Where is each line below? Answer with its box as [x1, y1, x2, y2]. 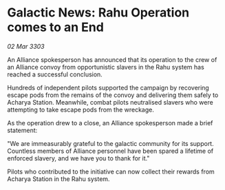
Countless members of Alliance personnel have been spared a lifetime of [7, 147, 214, 155]
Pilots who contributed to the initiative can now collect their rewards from [7, 167, 215, 176]
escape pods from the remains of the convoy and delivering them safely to [7, 91, 219, 99]
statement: [7, 126, 38, 134]
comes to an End [7, 19, 105, 35]
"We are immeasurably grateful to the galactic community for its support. [7, 139, 215, 147]
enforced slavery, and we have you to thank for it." [7, 154, 150, 162]
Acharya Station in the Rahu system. [7, 174, 110, 183]
